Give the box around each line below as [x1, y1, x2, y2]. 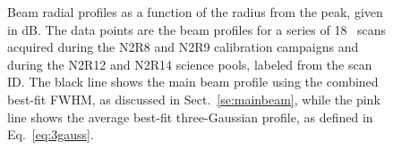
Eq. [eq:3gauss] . [7, 125, 94, 144]
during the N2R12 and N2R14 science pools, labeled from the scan [7, 54, 372, 73]
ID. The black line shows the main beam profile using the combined [7, 72, 379, 91]
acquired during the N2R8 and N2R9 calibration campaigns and [7, 37, 359, 56]
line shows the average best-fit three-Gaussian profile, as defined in [7, 107, 373, 126]
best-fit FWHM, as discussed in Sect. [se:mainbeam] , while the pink [7, 89, 380, 108]
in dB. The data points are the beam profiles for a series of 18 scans [7, 20, 387, 38]
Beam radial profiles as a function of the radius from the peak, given [7, 3, 383, 21]
